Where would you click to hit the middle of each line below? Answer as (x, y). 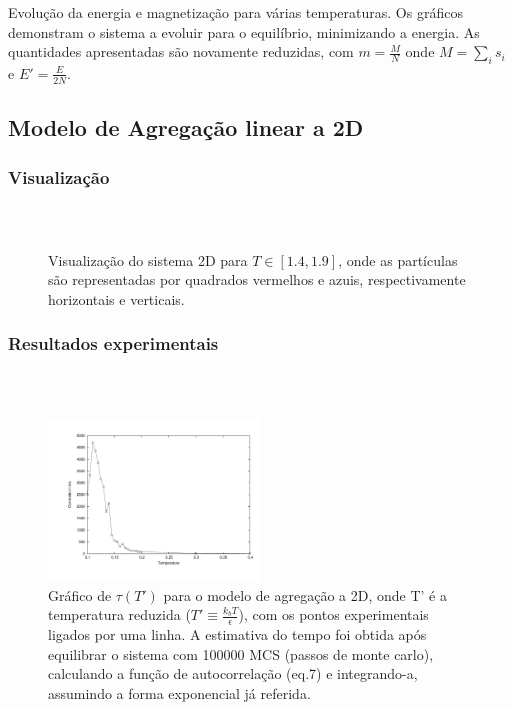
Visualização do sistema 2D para (148, 259)
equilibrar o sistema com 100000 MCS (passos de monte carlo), (241, 653)
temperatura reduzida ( (119, 614)
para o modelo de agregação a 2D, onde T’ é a (305, 594)
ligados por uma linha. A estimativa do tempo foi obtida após (237, 634)
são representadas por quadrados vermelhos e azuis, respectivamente (257, 279)
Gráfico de (80, 594)
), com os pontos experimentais (333, 614)
